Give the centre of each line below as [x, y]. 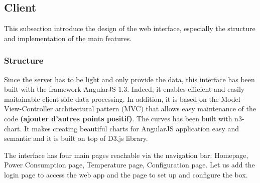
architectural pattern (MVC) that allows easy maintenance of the [155, 109]
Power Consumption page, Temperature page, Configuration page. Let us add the [129, 165]
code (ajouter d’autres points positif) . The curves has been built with [118, 118]
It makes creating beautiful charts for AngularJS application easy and [132, 128]
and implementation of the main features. [68, 38]
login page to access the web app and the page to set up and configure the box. [126, 174]
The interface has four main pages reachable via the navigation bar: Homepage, [126, 155]
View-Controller [29, 109]
